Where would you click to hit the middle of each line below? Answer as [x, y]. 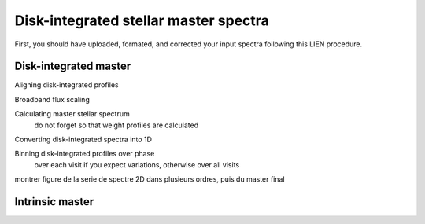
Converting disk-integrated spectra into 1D [83, 140]
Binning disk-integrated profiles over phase [85, 154]
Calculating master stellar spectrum [72, 114]
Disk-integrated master [73, 66]
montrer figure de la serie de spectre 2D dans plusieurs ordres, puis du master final [150, 179]
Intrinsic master [54, 202]
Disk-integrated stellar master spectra [142, 20]
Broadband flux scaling [52, 99]
